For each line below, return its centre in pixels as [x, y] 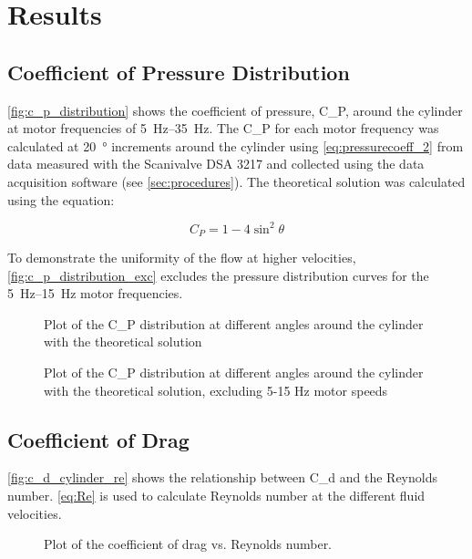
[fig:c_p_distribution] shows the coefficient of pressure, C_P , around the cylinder [235, 110]
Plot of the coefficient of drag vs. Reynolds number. [188, 544]
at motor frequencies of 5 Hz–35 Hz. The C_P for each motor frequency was [223, 128]
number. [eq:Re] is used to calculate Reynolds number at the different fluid [216, 496]
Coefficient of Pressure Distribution [179, 72]
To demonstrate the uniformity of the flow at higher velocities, [182, 258]
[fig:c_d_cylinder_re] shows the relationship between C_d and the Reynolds [222, 477]
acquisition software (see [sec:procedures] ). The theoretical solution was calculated [236, 181]
